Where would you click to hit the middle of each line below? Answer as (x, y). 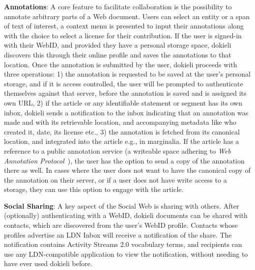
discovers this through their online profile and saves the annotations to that (118, 54)
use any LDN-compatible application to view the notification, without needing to (126, 254)
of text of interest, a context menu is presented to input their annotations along (124, 26)
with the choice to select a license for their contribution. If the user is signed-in (123, 35)
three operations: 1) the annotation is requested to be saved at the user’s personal (127, 74)
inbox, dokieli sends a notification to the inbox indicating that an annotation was (126, 112)
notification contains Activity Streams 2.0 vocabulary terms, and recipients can (123, 244)
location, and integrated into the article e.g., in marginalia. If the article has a (122, 141)
